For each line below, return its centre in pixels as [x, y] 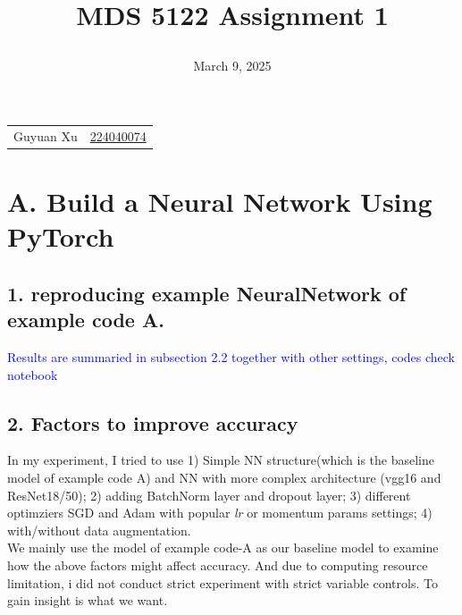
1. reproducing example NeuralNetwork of [207, 293]
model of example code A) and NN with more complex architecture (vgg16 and [224, 477]
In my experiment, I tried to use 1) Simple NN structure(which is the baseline [221, 460]
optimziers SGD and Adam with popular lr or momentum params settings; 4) [220, 513]
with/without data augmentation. [99, 530]
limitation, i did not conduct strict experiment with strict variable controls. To [223, 582]
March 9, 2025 [232, 66]
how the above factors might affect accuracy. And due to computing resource [218, 564]
